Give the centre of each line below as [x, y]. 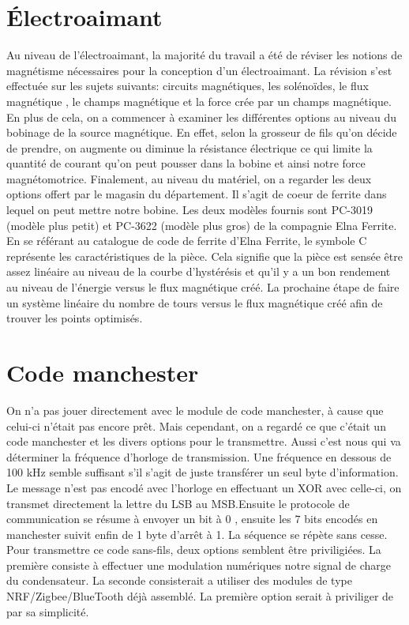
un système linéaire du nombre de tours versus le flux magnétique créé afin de [195, 302]
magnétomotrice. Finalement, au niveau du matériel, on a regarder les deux [189, 178]
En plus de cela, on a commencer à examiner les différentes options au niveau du [202, 117]
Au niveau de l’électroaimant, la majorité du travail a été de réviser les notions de [204, 55]
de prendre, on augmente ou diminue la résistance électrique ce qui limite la [189, 147]
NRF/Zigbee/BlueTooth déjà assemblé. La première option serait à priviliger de [200, 596]
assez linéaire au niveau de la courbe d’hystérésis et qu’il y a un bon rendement [199, 271]
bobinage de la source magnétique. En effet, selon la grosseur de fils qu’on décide [202, 132]
